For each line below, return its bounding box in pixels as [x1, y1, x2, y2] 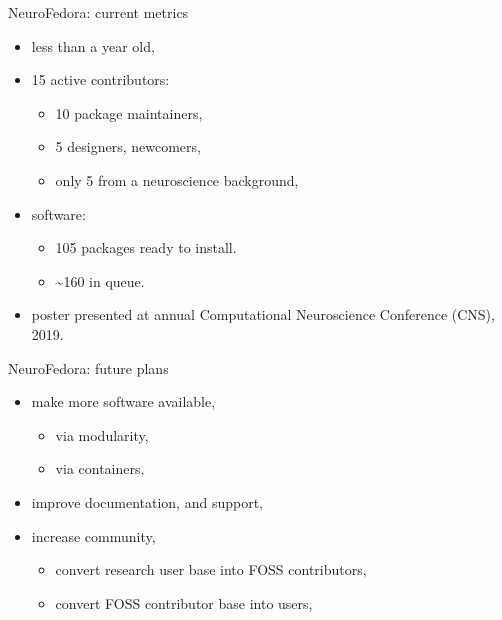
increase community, [31, 525, 156, 546]
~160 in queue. [55, 270, 145, 291]
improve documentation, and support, [31, 491, 263, 512]
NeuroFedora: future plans [8, 357, 169, 378]
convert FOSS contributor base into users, [55, 592, 313, 613]
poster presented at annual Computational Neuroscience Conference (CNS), [31, 304, 495, 325]
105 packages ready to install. [55, 237, 237, 258]
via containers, [55, 458, 145, 479]
